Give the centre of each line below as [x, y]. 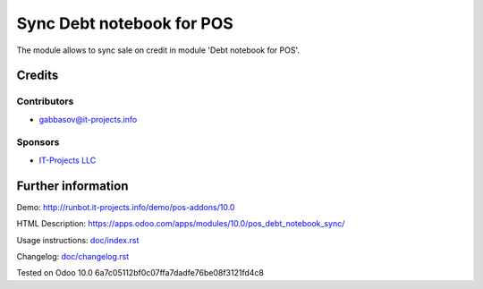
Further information [72, 186]
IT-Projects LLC [68, 160]
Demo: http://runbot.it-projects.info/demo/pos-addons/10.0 [126, 207]
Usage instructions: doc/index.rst [78, 240]
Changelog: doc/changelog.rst [73, 256]
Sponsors [38, 142]
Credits [38, 76]
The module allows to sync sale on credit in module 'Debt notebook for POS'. [158, 50]
